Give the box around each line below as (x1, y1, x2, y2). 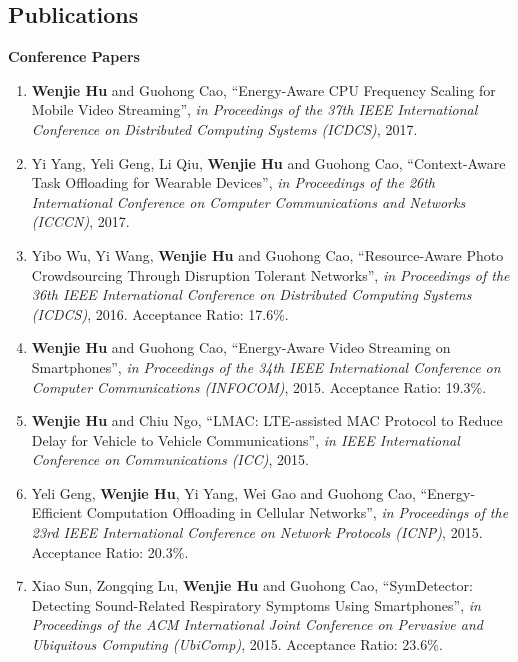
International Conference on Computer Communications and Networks (31, 191, 466, 212)
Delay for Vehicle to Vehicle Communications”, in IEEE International (31, 429, 460, 450)
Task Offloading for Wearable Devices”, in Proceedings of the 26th (31, 172, 436, 193)
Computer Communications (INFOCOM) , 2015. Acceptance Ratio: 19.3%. (31, 376, 487, 397)
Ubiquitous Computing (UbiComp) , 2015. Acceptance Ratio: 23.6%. (31, 634, 443, 655)
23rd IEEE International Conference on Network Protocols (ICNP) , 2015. (31, 522, 483, 543)
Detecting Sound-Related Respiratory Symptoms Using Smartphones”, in (31, 594, 481, 615)
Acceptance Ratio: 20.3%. (31, 541, 189, 562)
